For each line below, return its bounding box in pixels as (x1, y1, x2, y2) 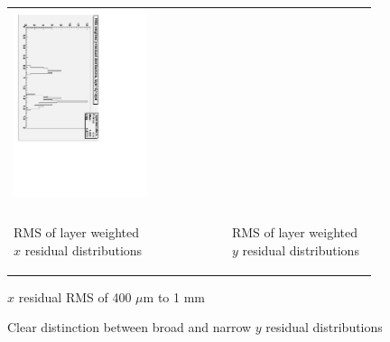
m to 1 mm (143, 287, 205, 306)
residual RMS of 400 (18, 287, 132, 306)
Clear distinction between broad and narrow (7, 318, 252, 337)
